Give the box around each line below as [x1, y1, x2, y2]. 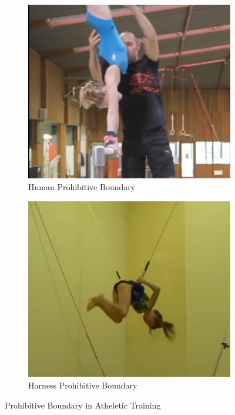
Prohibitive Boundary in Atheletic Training [5, 399, 161, 411]
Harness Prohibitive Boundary [28, 379, 137, 391]
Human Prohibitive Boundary [28, 180, 136, 192]
